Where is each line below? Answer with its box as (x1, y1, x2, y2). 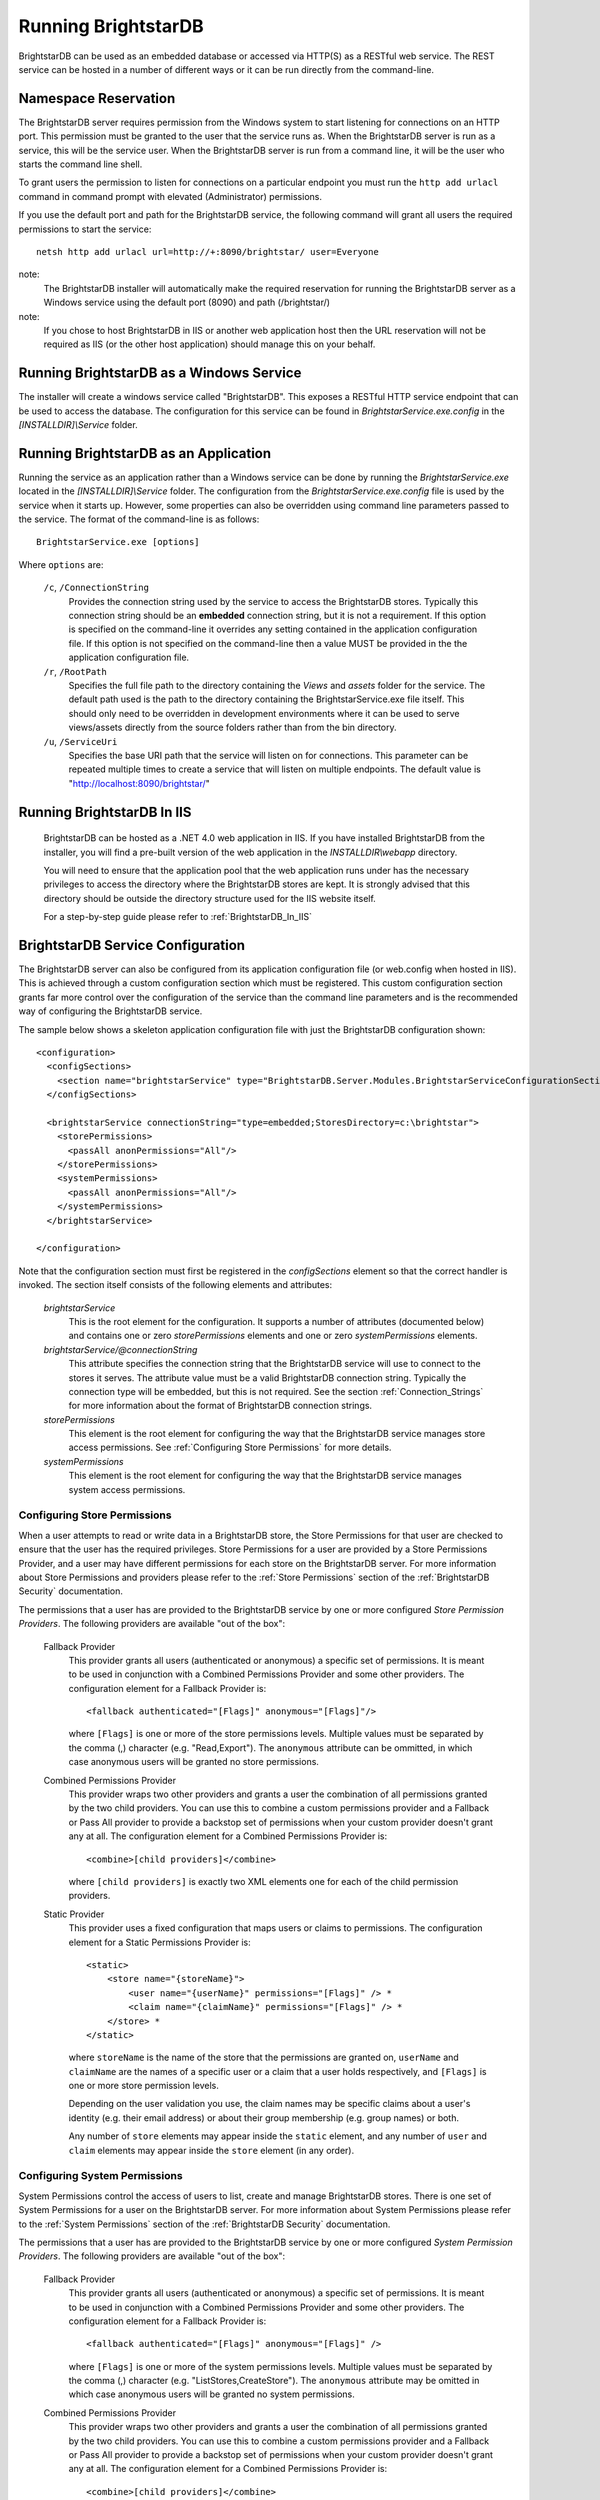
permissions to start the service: (18, 223, 152, 235)
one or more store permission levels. (68, 2080, 220, 2092)
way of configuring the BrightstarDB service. (18, 1005, 203, 1017)
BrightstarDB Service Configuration (18, 936, 245, 954)
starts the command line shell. (18, 158, 143, 170)
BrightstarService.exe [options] (36, 536, 200, 548)
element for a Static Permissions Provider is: (68, 1936, 251, 1948)
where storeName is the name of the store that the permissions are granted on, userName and (68, 2051, 459, 2064)
